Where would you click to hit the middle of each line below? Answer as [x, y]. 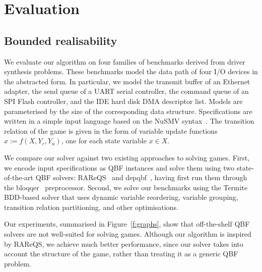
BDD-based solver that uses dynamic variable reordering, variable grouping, [121, 197]
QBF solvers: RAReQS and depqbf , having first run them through [141, 177]
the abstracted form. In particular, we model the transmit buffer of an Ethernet [127, 81]
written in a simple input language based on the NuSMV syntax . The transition [129, 121]
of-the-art [19, 177]
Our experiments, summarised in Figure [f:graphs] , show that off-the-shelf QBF [127, 224]
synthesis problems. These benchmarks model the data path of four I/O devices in [131, 71]
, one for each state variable [104, 141]
